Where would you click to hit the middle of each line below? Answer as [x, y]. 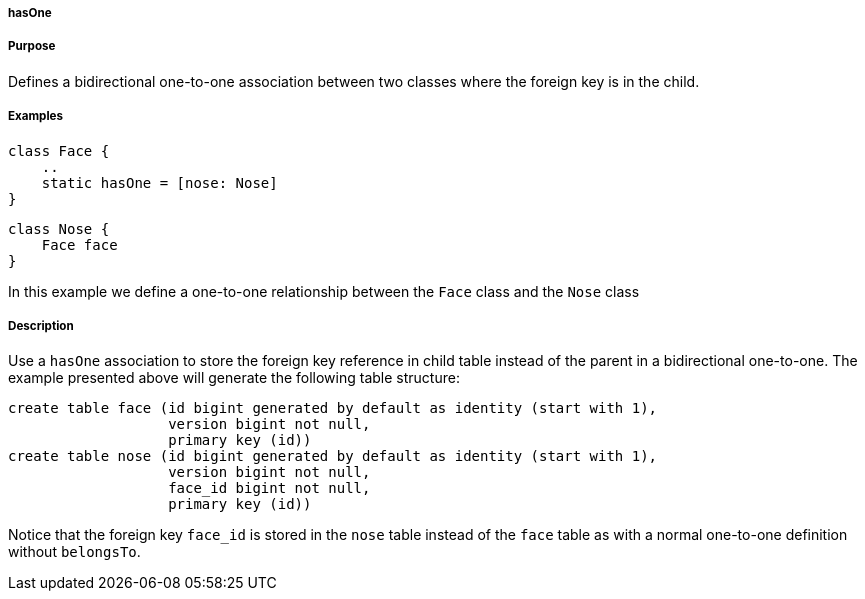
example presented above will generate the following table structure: [234, 378]
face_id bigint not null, [269, 488]
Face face [79, 244]
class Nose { [59, 228]
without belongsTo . [74, 552]
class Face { [59, 150]
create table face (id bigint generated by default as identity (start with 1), [333, 408]
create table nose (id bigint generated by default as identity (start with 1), [333, 456]
